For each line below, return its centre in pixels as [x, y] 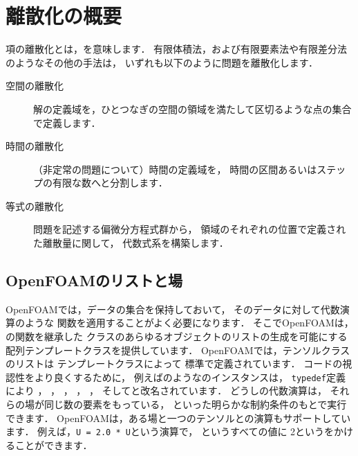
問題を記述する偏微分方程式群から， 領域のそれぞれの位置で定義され [190, 229]
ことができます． [54, 445]
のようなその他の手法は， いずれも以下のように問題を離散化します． [162, 62]
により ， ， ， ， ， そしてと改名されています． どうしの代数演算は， [166, 391]
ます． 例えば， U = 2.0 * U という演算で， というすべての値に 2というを [170, 431]
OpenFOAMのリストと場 [94, 280]
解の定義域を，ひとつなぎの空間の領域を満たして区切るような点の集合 [192, 108]
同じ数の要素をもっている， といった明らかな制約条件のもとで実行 [195, 404]
